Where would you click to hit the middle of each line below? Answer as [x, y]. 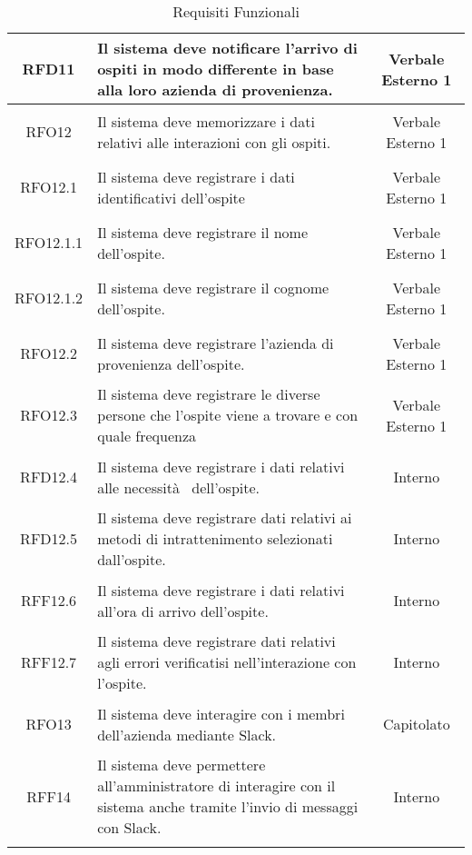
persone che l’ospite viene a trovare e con [228, 415]
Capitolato [416, 724]
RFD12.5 [49, 538]
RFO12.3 [49, 415]
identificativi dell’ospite [171, 197]
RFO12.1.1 [49, 242]
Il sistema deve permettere [182, 765]
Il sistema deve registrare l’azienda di [216, 343]
